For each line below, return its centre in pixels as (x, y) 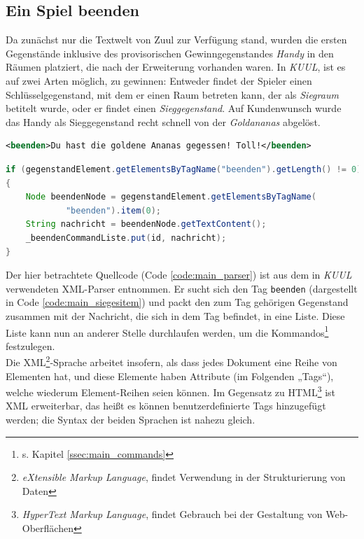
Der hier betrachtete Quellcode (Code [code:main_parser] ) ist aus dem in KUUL (179, 275)
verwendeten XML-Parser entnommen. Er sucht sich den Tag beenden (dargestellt (182, 288)
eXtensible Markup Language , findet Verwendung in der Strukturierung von (184, 477)
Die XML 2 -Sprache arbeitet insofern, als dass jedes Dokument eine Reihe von (171, 361)
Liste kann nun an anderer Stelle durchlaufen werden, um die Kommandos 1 (167, 331)
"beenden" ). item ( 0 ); (113, 210)
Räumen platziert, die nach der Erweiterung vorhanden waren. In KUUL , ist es (176, 67)
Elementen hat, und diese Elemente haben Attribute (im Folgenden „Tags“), (170, 376)
